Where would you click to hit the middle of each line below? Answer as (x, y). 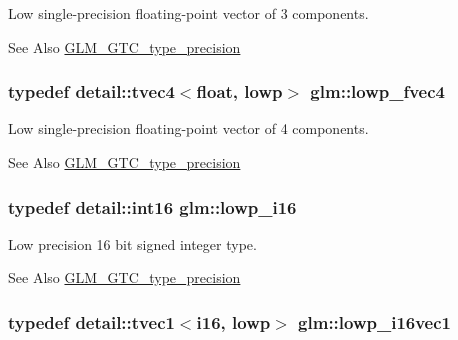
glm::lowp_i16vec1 (375, 321)
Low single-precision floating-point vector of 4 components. (188, 128)
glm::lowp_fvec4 (377, 91)
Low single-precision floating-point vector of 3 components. (188, 13)
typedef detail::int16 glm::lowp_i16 (152, 206)
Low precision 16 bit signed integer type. (132, 243)
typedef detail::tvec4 (91, 91)
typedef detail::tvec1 (91, 321)
